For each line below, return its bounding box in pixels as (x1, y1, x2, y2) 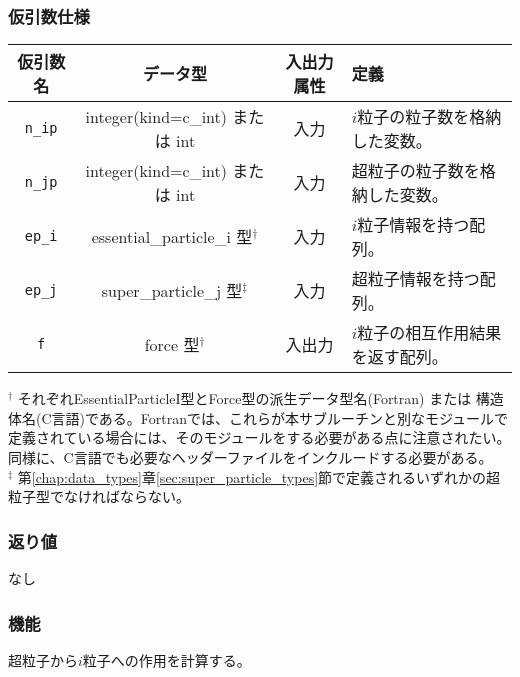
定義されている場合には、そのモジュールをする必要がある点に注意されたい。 (8, 427, 511, 448)
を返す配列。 (351, 345, 448, 369)
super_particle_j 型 (101, 279, 243, 303)
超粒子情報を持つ (351, 267, 480, 291)
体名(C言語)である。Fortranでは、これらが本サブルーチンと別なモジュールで (8, 407, 509, 428)
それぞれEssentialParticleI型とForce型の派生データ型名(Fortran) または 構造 (17, 388, 504, 409)
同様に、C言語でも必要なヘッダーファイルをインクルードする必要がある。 (8, 447, 493, 467)
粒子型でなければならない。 (8, 486, 190, 507)
